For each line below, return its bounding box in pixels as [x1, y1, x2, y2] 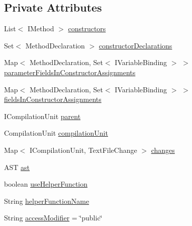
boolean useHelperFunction [4, 179, 88, 189]
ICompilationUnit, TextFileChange [29, 144, 137, 155]
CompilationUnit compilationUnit [4, 128, 108, 138]
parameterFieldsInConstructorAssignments [4, 67, 136, 77]
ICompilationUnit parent [4, 110, 81, 121]
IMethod [27, 23, 54, 34]
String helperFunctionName [4, 195, 89, 206]
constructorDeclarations [99, 40, 172, 50]
